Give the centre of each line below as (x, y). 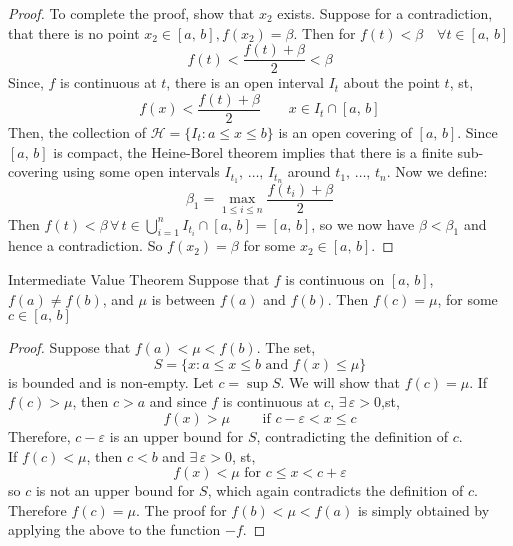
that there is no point (74, 32)
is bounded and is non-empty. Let (111, 381)
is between (183, 298)
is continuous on (335, 279)
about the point (391, 82)
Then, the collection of (77, 131)
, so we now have (363, 223)
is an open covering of (345, 131)
